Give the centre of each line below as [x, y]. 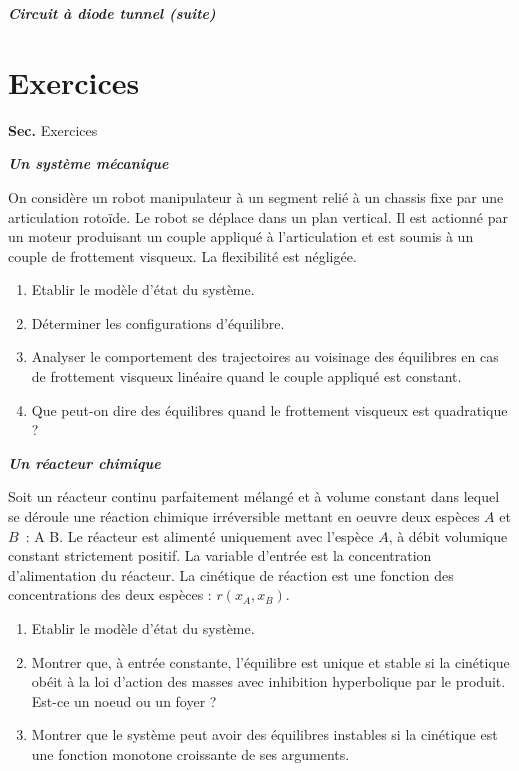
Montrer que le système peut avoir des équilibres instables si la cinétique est [264, 734]
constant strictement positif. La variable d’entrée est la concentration [220, 555]
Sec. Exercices [53, 129]
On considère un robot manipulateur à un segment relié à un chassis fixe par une [256, 196]
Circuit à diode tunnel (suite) [112, 13]
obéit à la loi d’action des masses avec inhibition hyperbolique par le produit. [268, 681]
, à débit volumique [448, 535]
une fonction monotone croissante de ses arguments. [190, 753]
